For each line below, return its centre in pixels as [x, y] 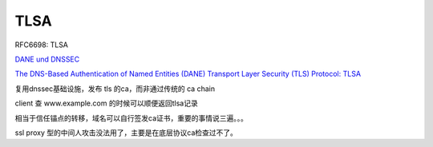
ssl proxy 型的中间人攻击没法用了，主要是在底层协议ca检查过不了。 [126, 133]
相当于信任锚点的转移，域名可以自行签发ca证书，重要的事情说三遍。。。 [131, 118]
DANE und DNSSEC [47, 59]
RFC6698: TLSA [41, 45]
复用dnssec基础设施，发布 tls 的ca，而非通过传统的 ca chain [115, 89]
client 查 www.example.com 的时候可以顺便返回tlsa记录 [106, 103]
